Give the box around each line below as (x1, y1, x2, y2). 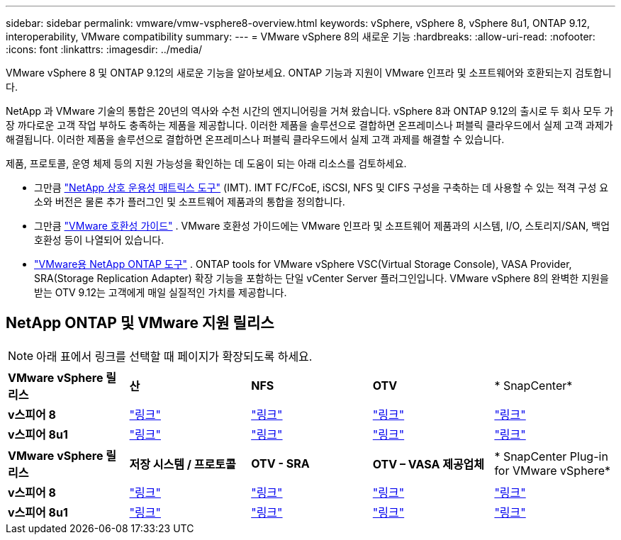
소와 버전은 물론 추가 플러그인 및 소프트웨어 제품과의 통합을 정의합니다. (34, 196, 345, 208)
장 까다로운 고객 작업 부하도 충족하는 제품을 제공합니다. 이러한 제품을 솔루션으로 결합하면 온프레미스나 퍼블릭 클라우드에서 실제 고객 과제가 (6, 119, 613, 131)
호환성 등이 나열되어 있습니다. (34, 234, 164, 246)
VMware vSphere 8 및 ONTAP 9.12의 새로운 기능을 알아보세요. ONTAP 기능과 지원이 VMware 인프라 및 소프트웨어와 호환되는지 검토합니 (6, 67, 612, 79)
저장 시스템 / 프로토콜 (129, 456, 236, 471)
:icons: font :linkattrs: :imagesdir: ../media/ (6, 43, 203, 55)
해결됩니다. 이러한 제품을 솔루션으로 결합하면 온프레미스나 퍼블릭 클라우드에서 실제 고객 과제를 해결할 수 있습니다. (6, 133, 505, 145)
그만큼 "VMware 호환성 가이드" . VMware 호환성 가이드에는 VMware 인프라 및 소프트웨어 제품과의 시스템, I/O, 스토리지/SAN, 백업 (34, 220, 610, 232)
